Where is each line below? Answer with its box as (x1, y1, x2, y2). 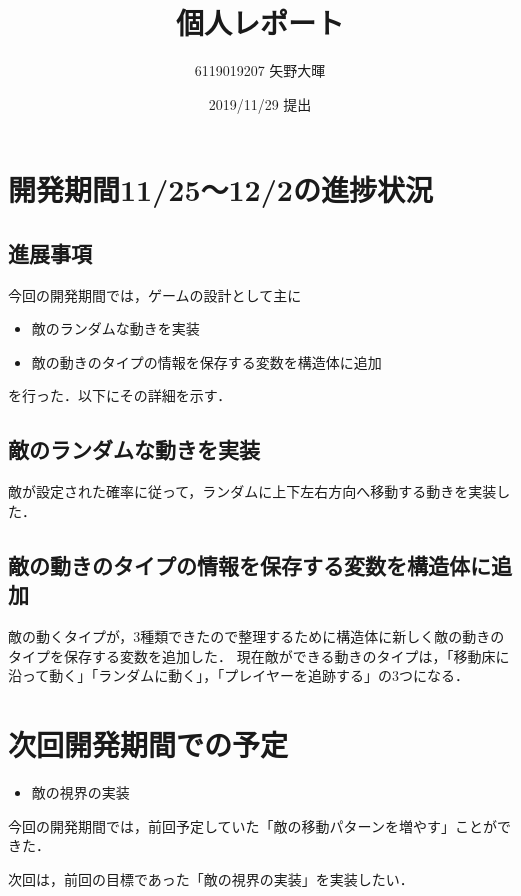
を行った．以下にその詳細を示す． (8, 385, 232, 406)
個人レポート (175, 2, 344, 43)
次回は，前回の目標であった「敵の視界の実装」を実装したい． (8, 868, 414, 889)
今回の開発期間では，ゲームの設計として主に (8, 284, 302, 305)
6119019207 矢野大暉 (194, 60, 326, 81)
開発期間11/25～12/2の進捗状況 (8, 169, 433, 210)
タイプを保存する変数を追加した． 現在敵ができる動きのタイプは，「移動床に (8, 645, 510, 666)
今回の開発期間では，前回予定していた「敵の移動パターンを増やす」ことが (8, 815, 497, 836)
